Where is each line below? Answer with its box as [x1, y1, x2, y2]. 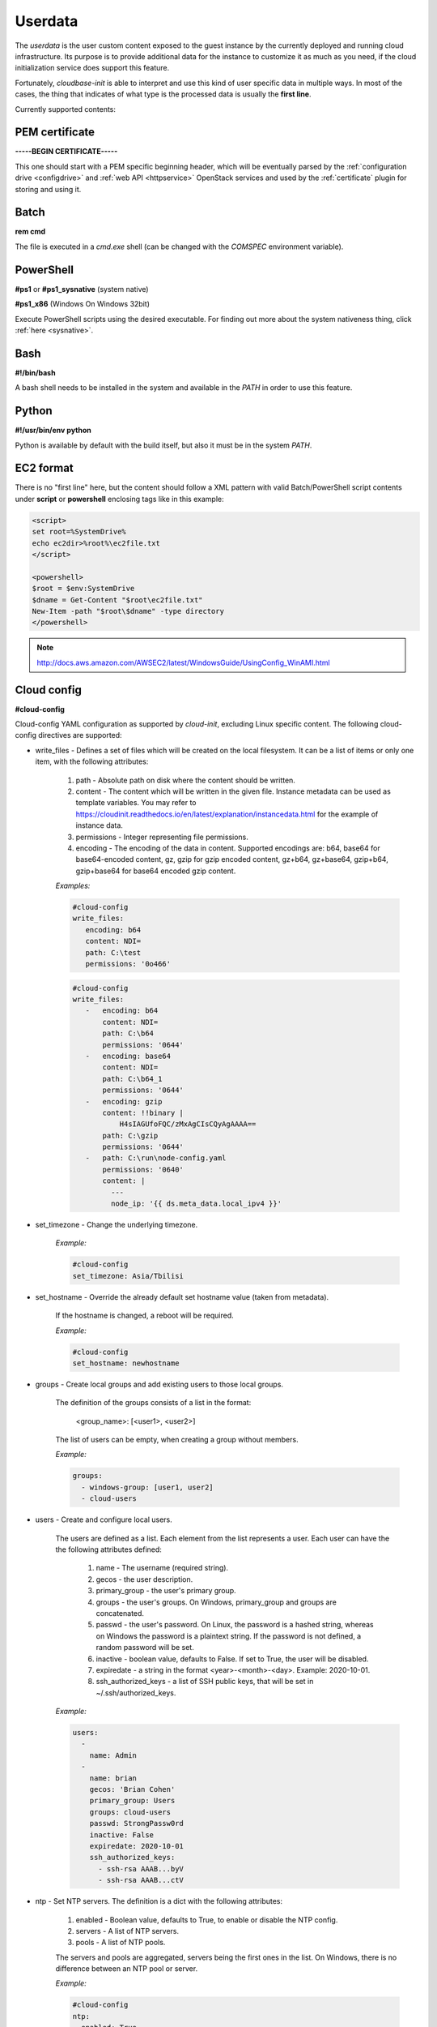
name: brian [89, 1773, 138, 1783]
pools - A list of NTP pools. [75, 1938, 166, 1948]
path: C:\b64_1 [102, 1074, 163, 1083]
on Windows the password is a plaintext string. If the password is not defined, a [95, 1631, 362, 1641]
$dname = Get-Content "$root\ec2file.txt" [32, 595, 203, 604]
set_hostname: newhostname [72, 1358, 180, 1368]
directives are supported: [37, 731, 122, 740]
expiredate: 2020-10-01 [89, 1841, 184, 1850]
